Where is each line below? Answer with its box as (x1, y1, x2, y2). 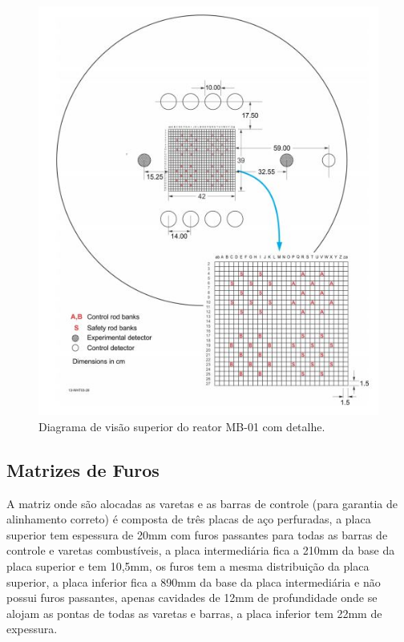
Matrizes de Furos (6, 457, 160, 482)
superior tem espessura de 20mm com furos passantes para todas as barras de (6, 526, 388, 543)
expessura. (6, 620, 58, 637)
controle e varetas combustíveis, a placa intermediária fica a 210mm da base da (6, 542, 395, 559)
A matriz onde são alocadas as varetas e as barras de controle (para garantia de (6, 495, 398, 511)
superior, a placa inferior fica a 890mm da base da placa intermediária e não (6, 573, 381, 590)
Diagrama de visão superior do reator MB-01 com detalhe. (38, 418, 325, 434)
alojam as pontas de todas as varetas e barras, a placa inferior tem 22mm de (6, 604, 382, 621)
